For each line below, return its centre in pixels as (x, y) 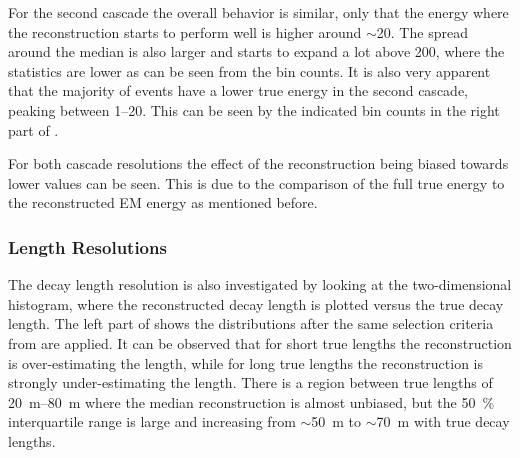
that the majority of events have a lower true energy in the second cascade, (238, 90)
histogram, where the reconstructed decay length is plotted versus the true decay (256, 303)
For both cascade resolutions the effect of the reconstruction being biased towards (258, 163)
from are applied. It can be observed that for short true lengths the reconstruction (260, 342)
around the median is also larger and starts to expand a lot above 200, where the (256, 51)
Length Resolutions (87, 246)
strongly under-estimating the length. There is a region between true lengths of (250, 382)
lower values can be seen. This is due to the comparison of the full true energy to (256, 182)
